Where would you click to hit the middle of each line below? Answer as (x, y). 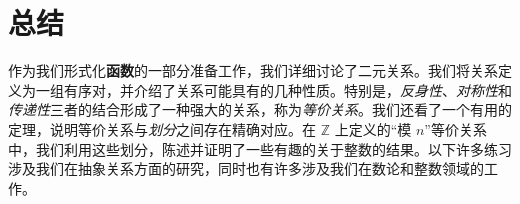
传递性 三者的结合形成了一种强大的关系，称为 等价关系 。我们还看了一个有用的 (260, 109)
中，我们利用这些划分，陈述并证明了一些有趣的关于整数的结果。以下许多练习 (260, 148)
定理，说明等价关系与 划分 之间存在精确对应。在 (162, 128)
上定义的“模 (373, 128)
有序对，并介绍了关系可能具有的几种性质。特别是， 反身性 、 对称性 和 (287, 89)
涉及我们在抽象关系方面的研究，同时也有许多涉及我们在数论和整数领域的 (246, 168)
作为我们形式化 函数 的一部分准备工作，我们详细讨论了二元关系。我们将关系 (253, 70)
